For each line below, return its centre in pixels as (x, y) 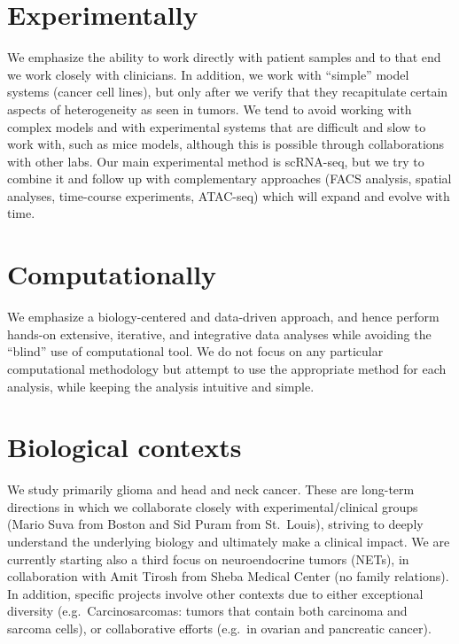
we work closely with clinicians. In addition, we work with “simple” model (208, 74)
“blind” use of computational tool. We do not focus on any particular (195, 351)
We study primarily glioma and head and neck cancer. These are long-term (211, 489)
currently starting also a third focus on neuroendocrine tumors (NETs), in (208, 559)
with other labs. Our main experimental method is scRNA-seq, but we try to (216, 161)
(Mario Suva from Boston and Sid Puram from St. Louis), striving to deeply (215, 524)
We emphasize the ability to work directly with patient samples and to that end (224, 57)
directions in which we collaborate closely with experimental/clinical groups (213, 506)
